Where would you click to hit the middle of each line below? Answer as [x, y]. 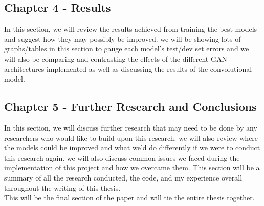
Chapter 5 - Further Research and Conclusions [130, 106]
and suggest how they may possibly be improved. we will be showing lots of [123, 38]
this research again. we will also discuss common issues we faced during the [122, 157]
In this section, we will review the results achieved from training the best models [131, 29]
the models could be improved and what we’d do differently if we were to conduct [132, 148]
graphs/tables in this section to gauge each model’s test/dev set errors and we [127, 49]
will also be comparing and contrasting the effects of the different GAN [116, 58]
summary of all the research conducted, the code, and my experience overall [123, 177]
